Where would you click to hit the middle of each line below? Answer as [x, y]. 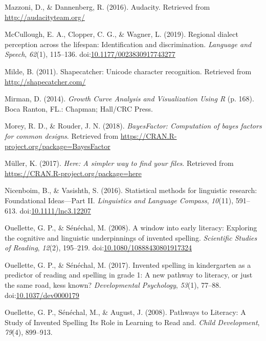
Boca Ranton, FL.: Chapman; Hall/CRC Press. [79, 108]
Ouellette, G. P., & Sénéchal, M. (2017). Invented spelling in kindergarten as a [128, 264]
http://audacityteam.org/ [45, 17]
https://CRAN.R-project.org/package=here [73, 173]
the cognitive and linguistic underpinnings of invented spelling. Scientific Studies [131, 237]
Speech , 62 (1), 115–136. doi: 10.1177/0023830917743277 [90, 54]
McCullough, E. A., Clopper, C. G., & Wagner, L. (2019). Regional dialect [121, 34]
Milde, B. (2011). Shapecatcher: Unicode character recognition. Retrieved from [128, 71]
